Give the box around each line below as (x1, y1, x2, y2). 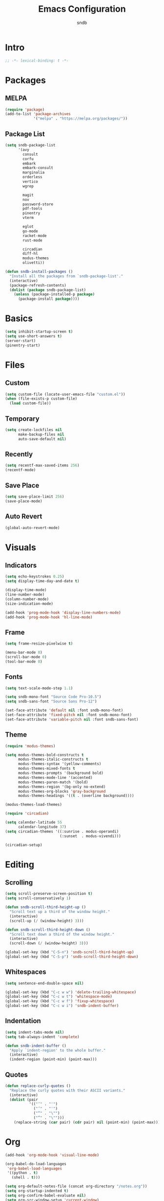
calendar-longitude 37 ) (18, 824, 67, 829)
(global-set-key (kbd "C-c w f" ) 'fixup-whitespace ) (5, 999, 115, 1004)
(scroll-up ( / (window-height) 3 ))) (9, 918, 84, 923)
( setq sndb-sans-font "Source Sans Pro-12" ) (5, 699, 97, 704)
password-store (22, 202, 54, 207)
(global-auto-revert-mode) (5, 525, 60, 530)
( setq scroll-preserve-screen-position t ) (5, 891, 93, 896)
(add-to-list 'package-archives (5, 112, 71, 117)
